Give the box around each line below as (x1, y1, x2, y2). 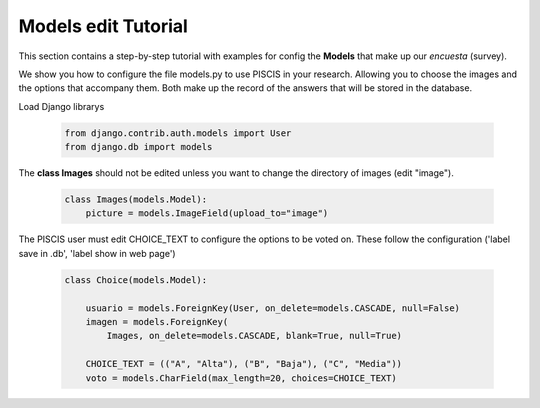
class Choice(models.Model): (64, 274, 208, 285)
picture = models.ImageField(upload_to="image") (85, 208, 329, 219)
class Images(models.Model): (64, 194, 208, 205)
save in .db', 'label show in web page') (18, 247, 176, 259)
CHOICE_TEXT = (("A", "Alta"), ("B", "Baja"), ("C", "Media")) (85, 358, 403, 370)
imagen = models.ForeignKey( (85, 316, 229, 327)
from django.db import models (64, 141, 213, 153)
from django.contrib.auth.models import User (64, 127, 292, 139)
